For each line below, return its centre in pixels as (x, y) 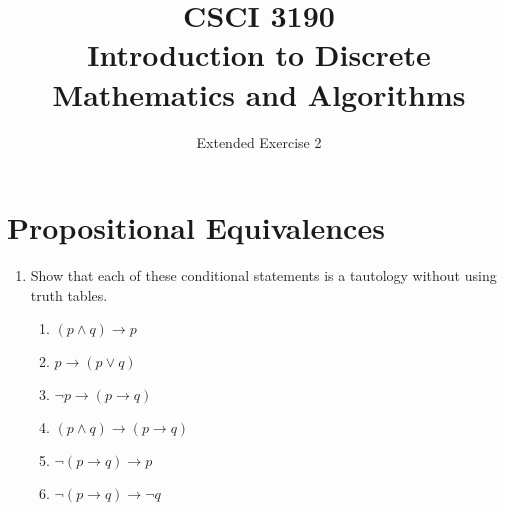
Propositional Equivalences (196, 227)
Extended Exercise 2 (259, 141)
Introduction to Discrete (259, 54)
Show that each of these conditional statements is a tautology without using (263, 275)
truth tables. (69, 294)
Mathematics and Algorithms (259, 93)
